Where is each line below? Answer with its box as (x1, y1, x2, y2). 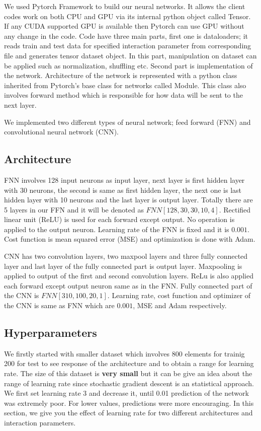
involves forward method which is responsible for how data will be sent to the (4, 90, 243, 100)
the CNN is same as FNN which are (4, 300, 115, 311)
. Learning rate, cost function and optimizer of (107, 290, 251, 301)
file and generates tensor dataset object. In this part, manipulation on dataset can (4, 50, 257, 60)
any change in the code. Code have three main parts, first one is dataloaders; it (4, 30, 248, 41)
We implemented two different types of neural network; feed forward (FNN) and (4, 116, 251, 127)
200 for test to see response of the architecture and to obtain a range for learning (4, 358, 254, 369)
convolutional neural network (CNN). (4, 126, 119, 137)
